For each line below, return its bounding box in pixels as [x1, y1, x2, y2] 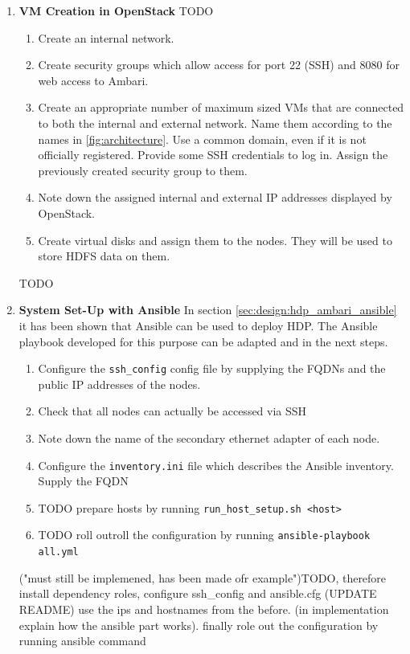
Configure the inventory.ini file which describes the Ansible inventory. [38, 456, 394, 473]
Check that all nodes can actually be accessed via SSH [38, 403, 307, 419]
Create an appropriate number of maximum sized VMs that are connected [38, 99, 404, 116]
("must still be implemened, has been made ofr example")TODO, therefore [18, 569, 387, 586]
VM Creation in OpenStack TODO [18, 2, 214, 18]
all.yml [38, 546, 79, 558]
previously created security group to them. [38, 161, 248, 178]
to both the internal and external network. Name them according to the [38, 114, 392, 131]
